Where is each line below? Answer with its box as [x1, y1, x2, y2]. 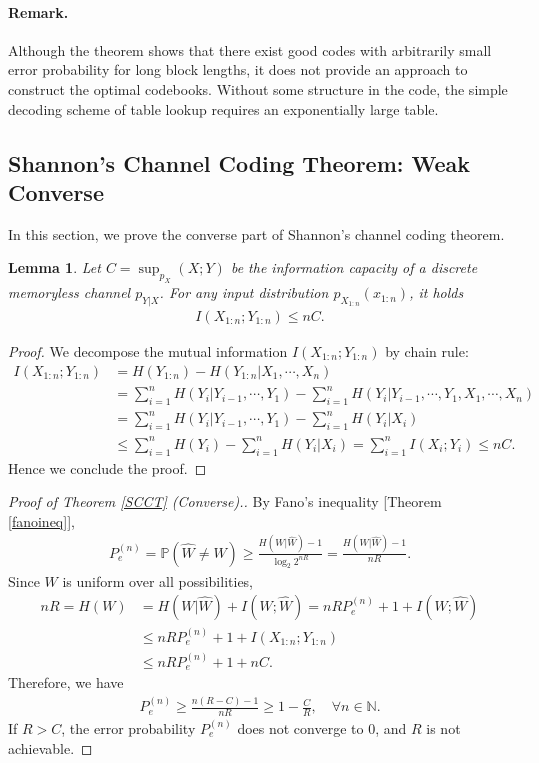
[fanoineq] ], [8, 510, 75, 531]
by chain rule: [385, 340, 469, 361]
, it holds [409, 282, 464, 303]
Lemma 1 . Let [8, 257, 101, 278]
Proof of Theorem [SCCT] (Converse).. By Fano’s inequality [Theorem [8, 491, 442, 512]
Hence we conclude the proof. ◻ [8, 457, 207, 478]
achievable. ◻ [8, 737, 93, 758]
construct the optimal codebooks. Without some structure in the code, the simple [8, 78, 508, 99]
